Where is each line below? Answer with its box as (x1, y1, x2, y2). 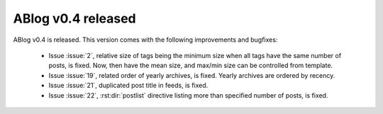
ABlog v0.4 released (13, 11, 136, 26)
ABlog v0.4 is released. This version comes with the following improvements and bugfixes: (13, 35, 278, 44)
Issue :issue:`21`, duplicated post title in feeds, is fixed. (48, 81, 209, 90)
